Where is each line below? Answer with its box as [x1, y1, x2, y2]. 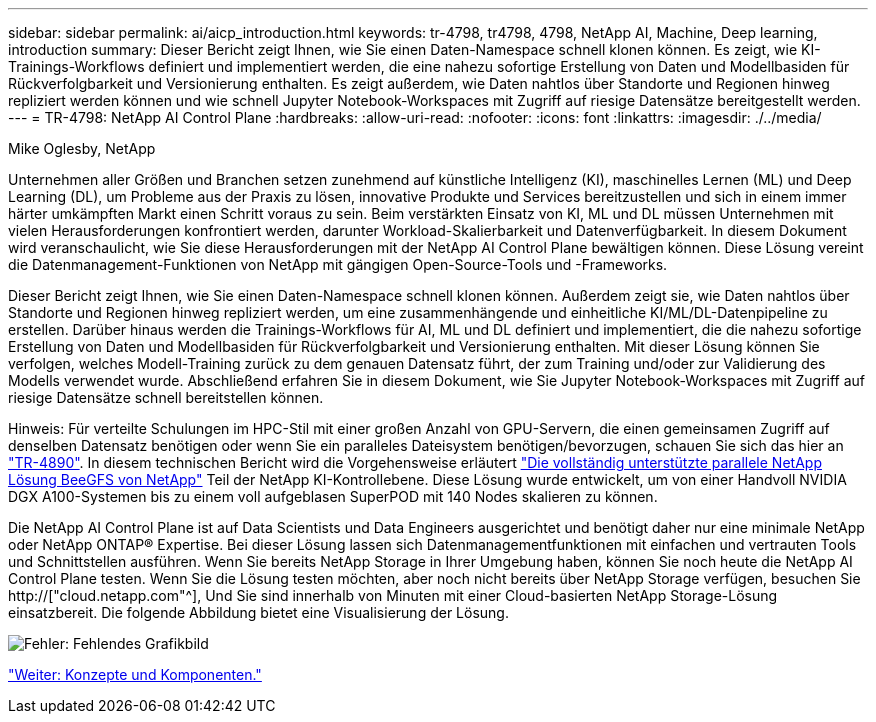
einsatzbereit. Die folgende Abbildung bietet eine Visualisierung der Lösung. [8, 604, 509, 621]
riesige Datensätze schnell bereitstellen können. [8, 389, 324, 406]
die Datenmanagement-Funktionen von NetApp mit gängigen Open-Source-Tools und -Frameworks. [8, 256, 668, 273]
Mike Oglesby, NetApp [8, 140, 156, 157]
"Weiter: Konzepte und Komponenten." [8, 666, 262, 683]
